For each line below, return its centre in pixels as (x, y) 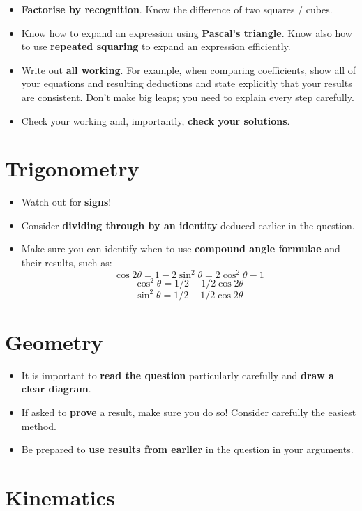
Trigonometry (72, 168)
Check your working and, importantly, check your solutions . (156, 120)
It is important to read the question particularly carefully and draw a (178, 375)
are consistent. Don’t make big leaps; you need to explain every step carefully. (188, 97)
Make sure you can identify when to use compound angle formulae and (181, 249)
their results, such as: (67, 262)
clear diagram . (56, 389)
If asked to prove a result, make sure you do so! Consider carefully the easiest (189, 412)
